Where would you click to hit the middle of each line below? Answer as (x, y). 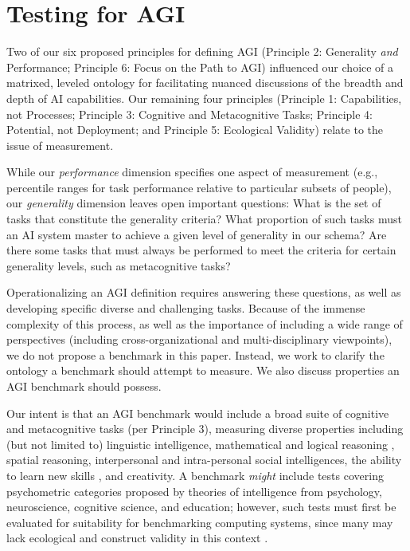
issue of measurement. (60, 145)
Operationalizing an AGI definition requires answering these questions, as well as (204, 292)
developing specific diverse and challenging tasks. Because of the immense (186, 308)
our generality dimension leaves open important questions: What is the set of (194, 203)
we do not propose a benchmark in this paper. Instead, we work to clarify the (195, 354)
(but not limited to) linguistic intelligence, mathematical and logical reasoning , (201, 444)
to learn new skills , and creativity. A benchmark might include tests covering (195, 475)
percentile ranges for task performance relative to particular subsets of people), (199, 187)
